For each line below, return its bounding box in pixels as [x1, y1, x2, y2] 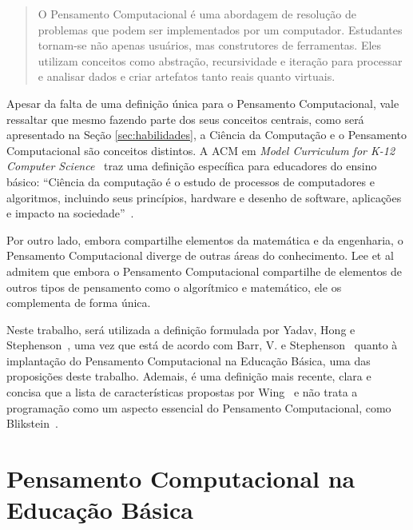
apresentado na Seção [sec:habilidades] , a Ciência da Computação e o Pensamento [6, 126, 407, 143]
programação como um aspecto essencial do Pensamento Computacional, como [6, 399, 391, 416]
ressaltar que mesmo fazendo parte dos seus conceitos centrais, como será [6, 110, 364, 127]
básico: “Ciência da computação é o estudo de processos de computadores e [6, 173, 375, 189]
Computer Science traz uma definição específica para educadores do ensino [6, 157, 377, 174]
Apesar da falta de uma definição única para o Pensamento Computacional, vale [6, 94, 399, 111]
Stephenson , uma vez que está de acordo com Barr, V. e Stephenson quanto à [6, 337, 398, 353]
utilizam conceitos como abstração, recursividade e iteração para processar [38, 52, 403, 69]
